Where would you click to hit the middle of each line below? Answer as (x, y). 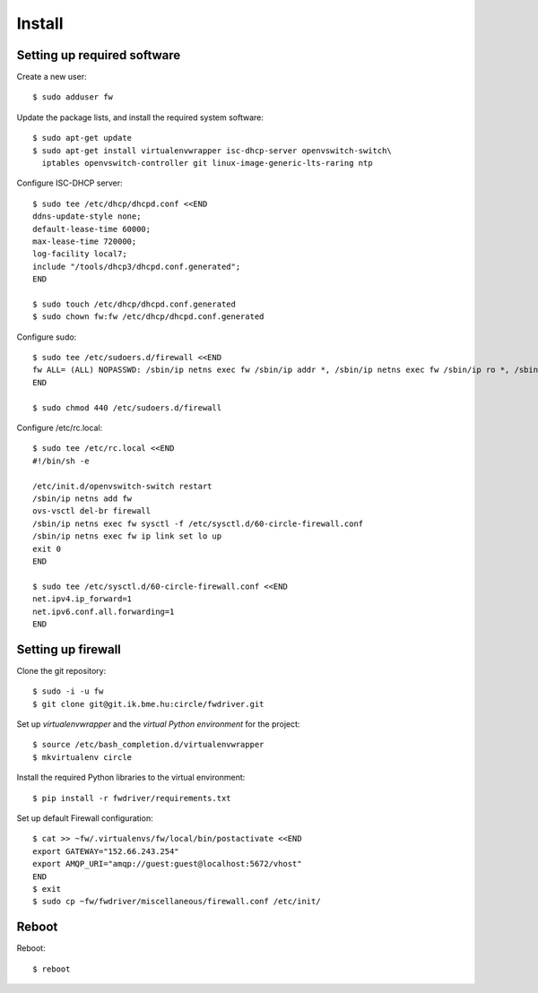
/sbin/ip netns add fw (82, 499)
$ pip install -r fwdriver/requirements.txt (132, 798)
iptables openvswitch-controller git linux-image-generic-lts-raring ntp (207, 163)
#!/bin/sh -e (61, 461)
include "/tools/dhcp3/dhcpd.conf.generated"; (137, 266)
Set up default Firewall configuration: (85, 818)
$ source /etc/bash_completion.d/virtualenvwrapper (148, 745)
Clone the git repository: (61, 670)
